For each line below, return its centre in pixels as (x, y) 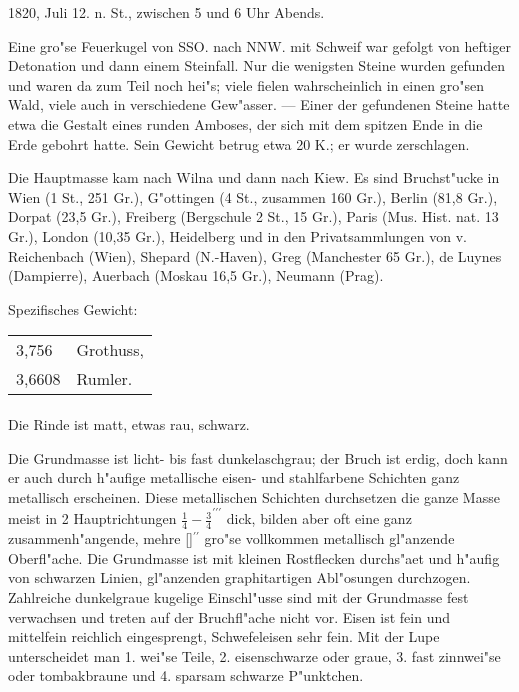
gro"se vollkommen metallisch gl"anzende (329, 538)
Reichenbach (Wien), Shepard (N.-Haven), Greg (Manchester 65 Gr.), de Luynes (255, 255)
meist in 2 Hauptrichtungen (92, 518)
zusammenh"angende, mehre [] (101, 538)
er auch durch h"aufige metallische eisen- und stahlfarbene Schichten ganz (234, 477)
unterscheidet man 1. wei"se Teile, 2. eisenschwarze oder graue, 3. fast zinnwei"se (254, 655)
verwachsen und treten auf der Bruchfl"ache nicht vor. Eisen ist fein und (229, 616)
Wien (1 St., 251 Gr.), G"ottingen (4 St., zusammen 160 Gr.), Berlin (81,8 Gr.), (253, 196)
